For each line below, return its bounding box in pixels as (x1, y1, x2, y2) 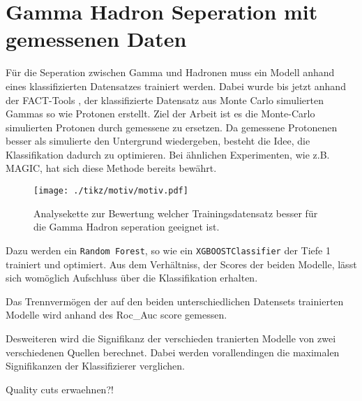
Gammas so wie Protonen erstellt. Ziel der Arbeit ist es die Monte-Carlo (6, 106, 315, 121)
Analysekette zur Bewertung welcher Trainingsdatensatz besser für (33, 205, 318, 220)
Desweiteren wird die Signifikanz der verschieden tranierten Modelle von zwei (6, 330, 336, 345)
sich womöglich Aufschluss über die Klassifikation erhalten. (6, 270, 258, 285)
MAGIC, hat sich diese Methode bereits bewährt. (6, 161, 217, 175)
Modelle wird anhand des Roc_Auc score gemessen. (6, 307, 227, 322)
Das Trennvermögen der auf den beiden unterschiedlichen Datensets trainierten (6, 293, 344, 308)
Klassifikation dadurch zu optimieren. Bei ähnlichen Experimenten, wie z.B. (6, 147, 330, 161)
